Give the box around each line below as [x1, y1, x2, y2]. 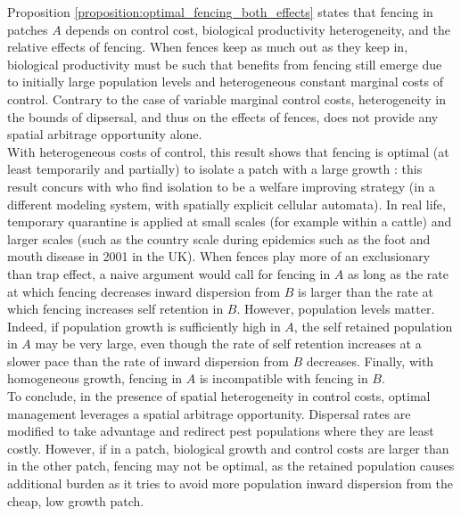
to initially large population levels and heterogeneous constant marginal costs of [7, 72, 443, 91]
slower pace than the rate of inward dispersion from [7, 351, 289, 370]
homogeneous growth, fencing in [7, 369, 183, 388]
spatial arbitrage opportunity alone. [7, 125, 202, 143]
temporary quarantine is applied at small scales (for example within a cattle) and [7, 212, 452, 231]
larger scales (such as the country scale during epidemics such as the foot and [7, 229, 431, 248]
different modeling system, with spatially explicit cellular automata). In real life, [7, 194, 446, 213]
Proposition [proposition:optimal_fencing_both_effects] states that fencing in [7, 3, 433, 20]
